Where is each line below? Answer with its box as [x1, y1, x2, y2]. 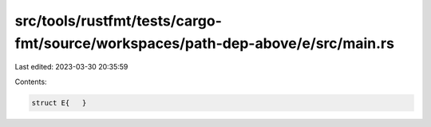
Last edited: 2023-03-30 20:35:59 [14, 62, 129, 72]
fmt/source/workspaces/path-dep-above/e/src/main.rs [14, 34, 395, 52]
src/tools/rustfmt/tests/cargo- [14, 12, 223, 30]
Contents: [14, 77, 47, 86]
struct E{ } [31, 98, 87, 107]
